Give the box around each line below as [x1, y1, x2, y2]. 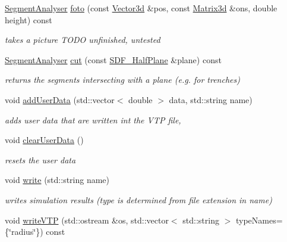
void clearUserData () [5, 134, 84, 146]
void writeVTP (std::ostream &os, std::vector [5, 213, 169, 226]
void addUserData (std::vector [5, 93, 115, 106]
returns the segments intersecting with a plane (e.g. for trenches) [5, 73, 240, 86]
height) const [5, 13, 52, 26]
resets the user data [5, 153, 76, 166]
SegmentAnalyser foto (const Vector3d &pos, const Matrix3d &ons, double [5, 2, 277, 14]
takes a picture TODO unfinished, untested [5, 33, 160, 46]
